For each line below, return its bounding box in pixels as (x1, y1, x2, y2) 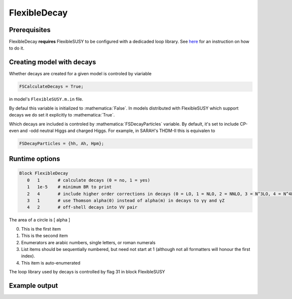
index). (21, 253, 35, 259)
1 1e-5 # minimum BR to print (27, 184, 112, 190)
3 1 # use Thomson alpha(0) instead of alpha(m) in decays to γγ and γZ (27, 198, 225, 203)
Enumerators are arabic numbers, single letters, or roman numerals (21, 239, 156, 245)
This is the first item (21, 226, 61, 232)
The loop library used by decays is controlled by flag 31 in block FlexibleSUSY (9, 269, 165, 275)
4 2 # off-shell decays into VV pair (27, 204, 138, 210)
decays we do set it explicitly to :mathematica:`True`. (9, 112, 115, 118)
